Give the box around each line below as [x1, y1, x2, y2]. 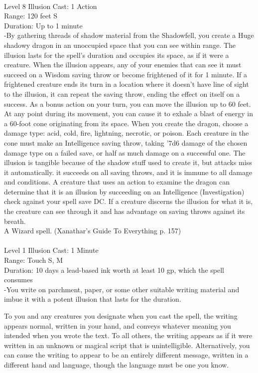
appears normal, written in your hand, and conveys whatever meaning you [4, 320, 231, 331]
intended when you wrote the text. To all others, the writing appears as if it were [4, 330, 253, 341]
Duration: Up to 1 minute [4, 20, 83, 30]
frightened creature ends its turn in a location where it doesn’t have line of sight [4, 79, 249, 89]
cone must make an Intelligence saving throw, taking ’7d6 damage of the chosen [4, 137, 248, 148]
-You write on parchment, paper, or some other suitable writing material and [4, 284, 240, 294]
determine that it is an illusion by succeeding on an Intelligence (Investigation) [4, 186, 245, 196]
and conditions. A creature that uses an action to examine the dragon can [4, 177, 230, 187]
